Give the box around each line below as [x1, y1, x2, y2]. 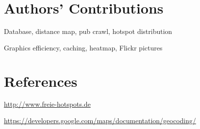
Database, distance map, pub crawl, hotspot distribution [4, 26, 172, 36]
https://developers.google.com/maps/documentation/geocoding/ [4, 115, 196, 126]
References [4, 71, 78, 91]
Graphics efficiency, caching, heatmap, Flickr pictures [4, 42, 163, 52]
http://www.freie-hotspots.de [4, 99, 91, 109]
